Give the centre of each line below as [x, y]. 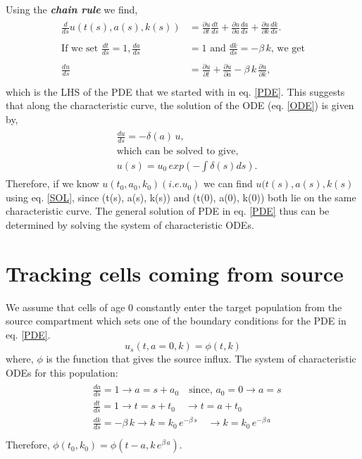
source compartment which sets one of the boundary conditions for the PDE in [176, 321]
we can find [228, 183]
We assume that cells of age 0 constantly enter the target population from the [174, 307]
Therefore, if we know [52, 183]
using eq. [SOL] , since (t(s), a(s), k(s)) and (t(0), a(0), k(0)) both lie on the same [181, 197]
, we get [288, 49]
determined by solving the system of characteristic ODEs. [130, 224]
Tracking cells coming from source [175, 273]
